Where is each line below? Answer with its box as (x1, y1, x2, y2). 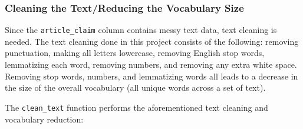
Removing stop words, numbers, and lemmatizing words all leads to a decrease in (5, 70, 298, 82)
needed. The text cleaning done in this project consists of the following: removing (5, 35, 299, 47)
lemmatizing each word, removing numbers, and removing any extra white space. (5, 58, 297, 71)
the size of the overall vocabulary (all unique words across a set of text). (5, 81, 266, 94)
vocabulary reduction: (5, 113, 84, 125)
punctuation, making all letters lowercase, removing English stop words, (5, 47, 265, 59)
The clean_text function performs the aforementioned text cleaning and (5, 101, 268, 113)
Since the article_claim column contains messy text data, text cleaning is (5, 24, 277, 36)
